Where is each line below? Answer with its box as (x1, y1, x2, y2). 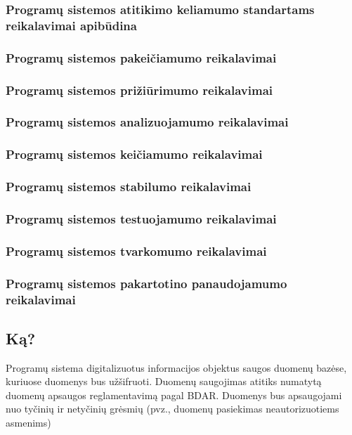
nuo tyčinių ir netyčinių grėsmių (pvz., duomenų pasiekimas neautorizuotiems (6, 401, 339, 416)
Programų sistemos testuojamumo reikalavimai (6, 209, 277, 227)
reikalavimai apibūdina (6, 16, 137, 34)
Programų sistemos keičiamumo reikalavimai (6, 145, 263, 163)
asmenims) (6, 415, 51, 430)
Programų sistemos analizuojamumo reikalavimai (6, 113, 289, 131)
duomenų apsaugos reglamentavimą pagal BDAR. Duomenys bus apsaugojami (6, 387, 342, 402)
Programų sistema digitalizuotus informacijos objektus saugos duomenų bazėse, (6, 360, 347, 375)
